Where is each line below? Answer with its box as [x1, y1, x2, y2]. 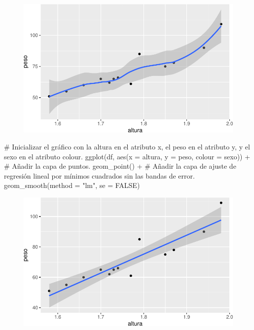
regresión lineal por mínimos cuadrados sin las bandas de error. [4, 170, 195, 181]
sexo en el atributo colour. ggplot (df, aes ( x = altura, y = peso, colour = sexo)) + [4, 151, 251, 161]
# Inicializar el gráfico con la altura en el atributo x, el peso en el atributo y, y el [4, 141, 250, 151]
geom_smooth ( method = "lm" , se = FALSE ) [4, 180, 140, 190]
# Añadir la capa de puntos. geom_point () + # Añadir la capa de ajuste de [4, 161, 236, 171]
